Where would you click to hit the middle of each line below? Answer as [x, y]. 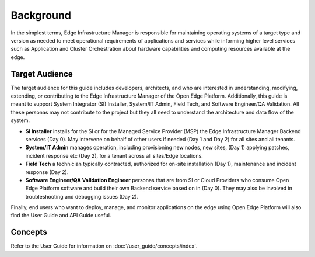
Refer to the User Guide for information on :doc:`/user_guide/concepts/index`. [104, 246]
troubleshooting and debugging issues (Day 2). [82, 196]
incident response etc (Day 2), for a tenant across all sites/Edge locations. [114, 155]
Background [41, 15]
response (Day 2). [47, 172]
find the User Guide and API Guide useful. [61, 216]
